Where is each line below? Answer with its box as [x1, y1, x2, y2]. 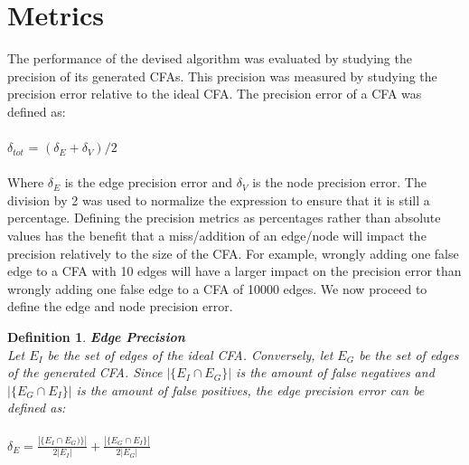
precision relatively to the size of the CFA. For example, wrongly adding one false [7, 243, 459, 262]
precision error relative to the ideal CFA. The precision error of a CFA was [7, 84, 422, 103]
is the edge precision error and [64, 173, 233, 192]
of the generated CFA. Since [7, 363, 163, 382]
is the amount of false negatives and [236, 363, 435, 382]
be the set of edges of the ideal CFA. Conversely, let [47, 345, 333, 364]
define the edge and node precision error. [7, 297, 233, 316]
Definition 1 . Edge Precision [7, 327, 185, 346]
